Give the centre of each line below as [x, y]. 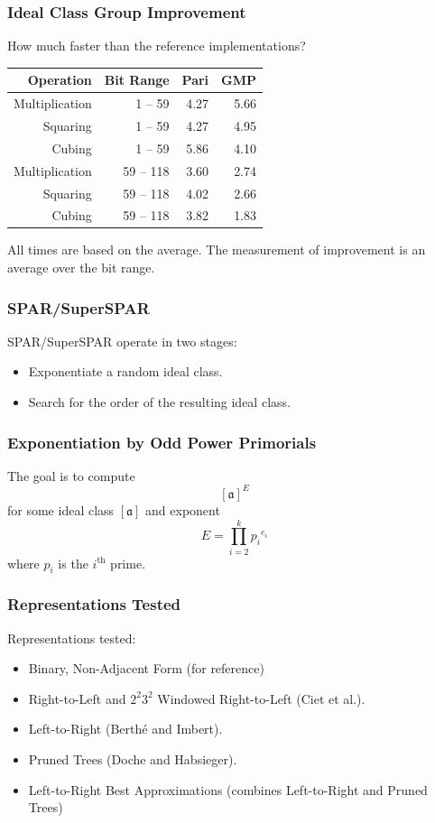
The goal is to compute [71, 475]
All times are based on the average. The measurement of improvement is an [217, 250]
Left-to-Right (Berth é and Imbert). [125, 729]
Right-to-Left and [77, 698]
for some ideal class [61, 509]
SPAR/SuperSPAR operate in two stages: [122, 341]
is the [73, 563]
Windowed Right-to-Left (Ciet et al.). [261, 698]
